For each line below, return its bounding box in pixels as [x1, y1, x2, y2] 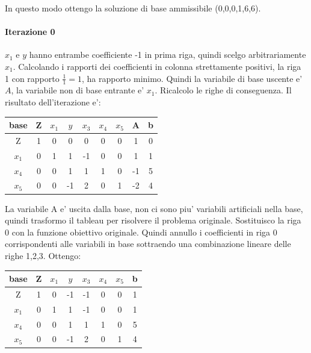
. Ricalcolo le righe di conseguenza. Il [155, 84, 292, 96]
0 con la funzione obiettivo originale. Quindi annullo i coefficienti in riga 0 [5, 225, 277, 238]
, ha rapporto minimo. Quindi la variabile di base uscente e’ [81, 72, 303, 84]
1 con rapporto [5, 72, 60, 84]
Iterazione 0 [5, 25, 55, 38]
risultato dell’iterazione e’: [5, 96, 101, 108]
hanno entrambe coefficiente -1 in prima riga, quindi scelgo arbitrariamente [29, 48, 306, 61]
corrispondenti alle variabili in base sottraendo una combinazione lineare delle [5, 237, 291, 250]
